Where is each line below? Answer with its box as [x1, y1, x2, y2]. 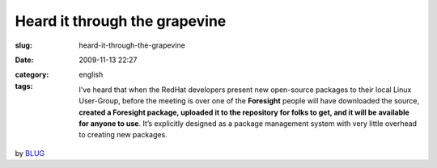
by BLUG [15, 148, 45, 157]
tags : [15, 81, 33, 90]
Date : [15, 55, 34, 65]
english [78, 69, 104, 80]
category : [15, 69, 49, 80]
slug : [15, 40, 32, 50]
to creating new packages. [78, 130, 168, 140]
